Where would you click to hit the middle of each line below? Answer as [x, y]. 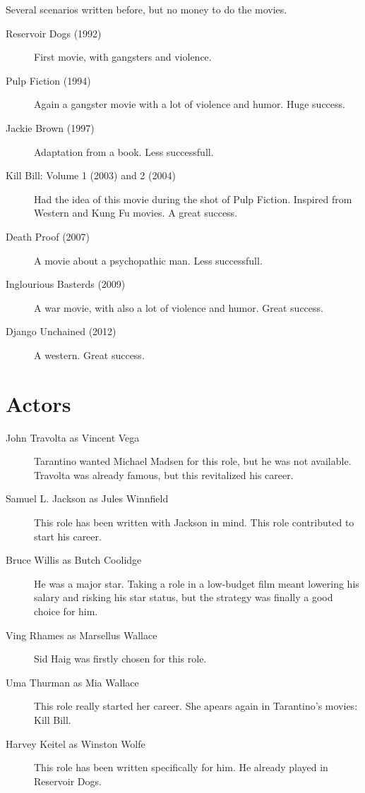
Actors [38, 403]
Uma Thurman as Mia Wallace [72, 682]
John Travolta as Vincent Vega [73, 437]
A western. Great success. [89, 355]
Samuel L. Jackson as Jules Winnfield [87, 498]
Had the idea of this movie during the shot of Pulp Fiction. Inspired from [193, 199]
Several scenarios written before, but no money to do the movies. [146, 9]
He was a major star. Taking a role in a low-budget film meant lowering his [197, 583]
